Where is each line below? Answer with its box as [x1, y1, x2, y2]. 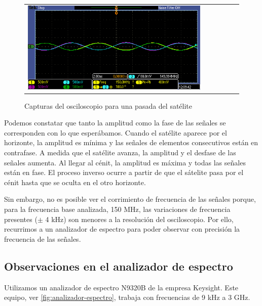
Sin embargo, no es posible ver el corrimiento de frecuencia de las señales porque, [4, 194, 256, 204]
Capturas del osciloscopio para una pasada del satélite [24, 100, 193, 111]
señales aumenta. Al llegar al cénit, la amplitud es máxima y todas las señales [4, 157, 246, 167]
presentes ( [4, 213, 38, 224]
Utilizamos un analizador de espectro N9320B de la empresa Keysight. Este [4, 282, 239, 292]
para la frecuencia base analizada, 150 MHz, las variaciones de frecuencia [4, 203, 231, 214]
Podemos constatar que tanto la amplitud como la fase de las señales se [4, 117, 226, 128]
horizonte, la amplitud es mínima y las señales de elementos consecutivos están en [4, 137, 258, 148]
